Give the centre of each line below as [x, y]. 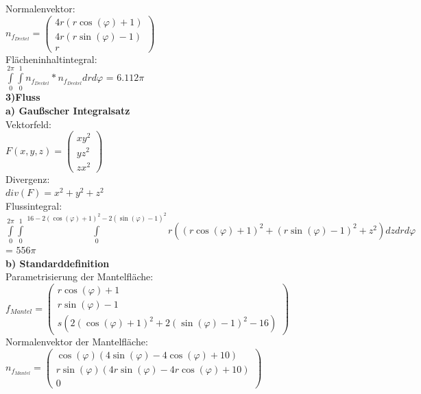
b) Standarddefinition [58, 263]
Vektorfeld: [28, 124]
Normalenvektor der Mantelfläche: [77, 342]
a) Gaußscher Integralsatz [68, 111]
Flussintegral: [34, 205]
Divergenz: [28, 178]
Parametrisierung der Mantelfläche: [80, 276]
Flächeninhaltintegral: [51, 59]
